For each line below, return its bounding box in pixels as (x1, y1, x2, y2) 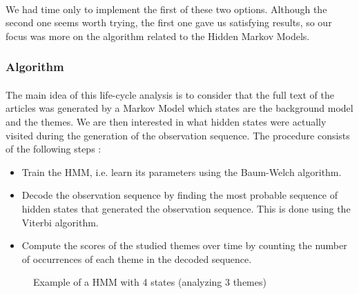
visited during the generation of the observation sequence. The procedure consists (6, 128, 350, 142)
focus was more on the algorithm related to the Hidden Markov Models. (6, 28, 310, 43)
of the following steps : (6, 141, 101, 156)
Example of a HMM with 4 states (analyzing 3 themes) (33, 275, 266, 289)
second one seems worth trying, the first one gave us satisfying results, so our (6, 15, 332, 30)
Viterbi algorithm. (21, 215, 99, 229)
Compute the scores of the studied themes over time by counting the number (21, 238, 347, 253)
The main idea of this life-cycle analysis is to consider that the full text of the (6, 87, 335, 101)
